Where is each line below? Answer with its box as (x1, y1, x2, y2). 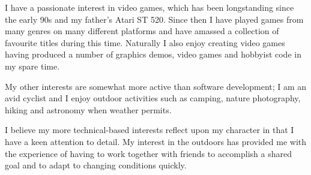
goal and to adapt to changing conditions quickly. (5, 159, 187, 171)
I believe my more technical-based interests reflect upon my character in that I (5, 123, 294, 136)
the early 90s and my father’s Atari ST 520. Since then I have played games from (5, 13, 304, 25)
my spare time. (5, 59, 60, 72)
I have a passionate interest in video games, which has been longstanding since (5, 1, 294, 13)
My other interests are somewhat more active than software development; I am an (5, 80, 307, 92)
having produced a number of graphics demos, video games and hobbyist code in (5, 48, 301, 61)
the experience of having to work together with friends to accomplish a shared (5, 147, 292, 159)
